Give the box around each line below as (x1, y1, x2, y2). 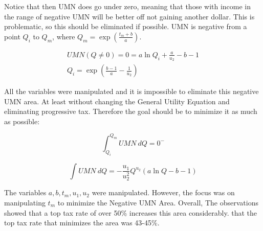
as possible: (4, 115, 40, 126)
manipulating (4, 197, 46, 207)
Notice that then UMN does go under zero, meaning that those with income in (4, 1, 251, 11)
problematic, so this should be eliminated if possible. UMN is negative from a (4, 21, 247, 32)
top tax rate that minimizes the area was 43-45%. (4, 217, 160, 228)
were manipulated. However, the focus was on (92, 187, 235, 198)
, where (52, 31, 75, 41)
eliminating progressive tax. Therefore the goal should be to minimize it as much (4, 106, 257, 117)
